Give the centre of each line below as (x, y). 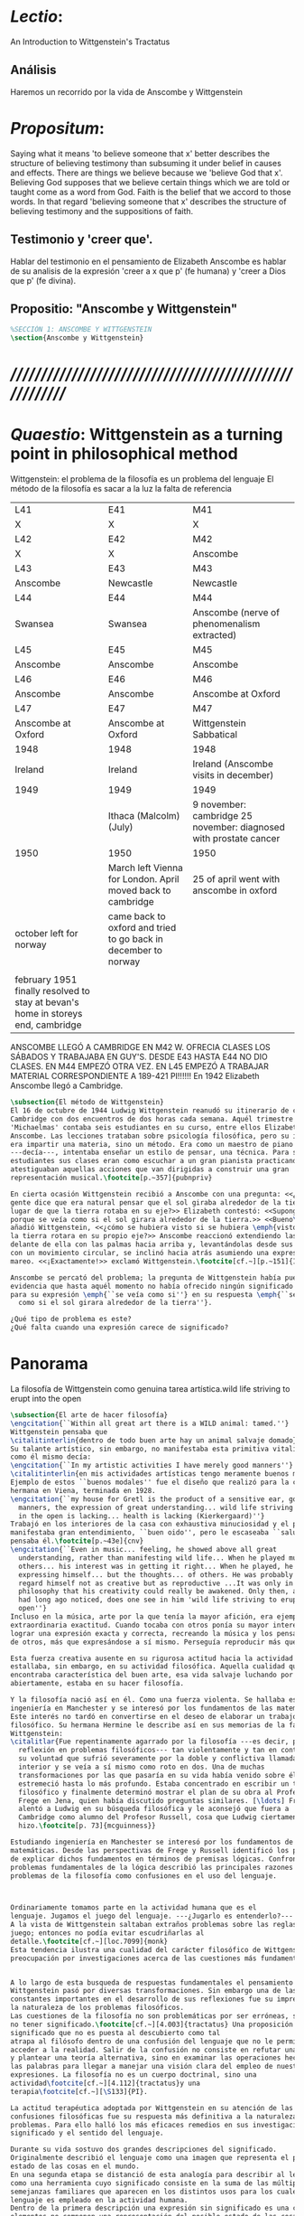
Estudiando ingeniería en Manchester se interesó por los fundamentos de (152, 1842)
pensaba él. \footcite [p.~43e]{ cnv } (77, 1541)
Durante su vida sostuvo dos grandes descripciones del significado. (144, 2150)
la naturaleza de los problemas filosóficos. (97, 2008)
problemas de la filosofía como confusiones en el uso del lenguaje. (144, 1876)
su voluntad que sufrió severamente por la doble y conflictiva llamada (158, 1759)
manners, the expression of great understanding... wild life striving (156, 1507)
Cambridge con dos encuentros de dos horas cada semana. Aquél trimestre (152, 1119)
